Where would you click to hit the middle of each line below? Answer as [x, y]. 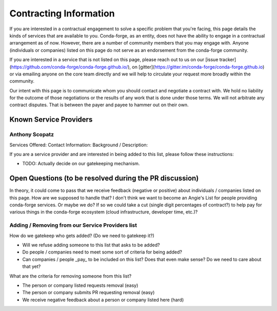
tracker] [228, 60]
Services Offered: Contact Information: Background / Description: [79, 145]
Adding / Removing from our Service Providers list [73, 225]
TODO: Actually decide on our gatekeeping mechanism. [81, 164]
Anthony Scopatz [32, 134]
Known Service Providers [51, 120]
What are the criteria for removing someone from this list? [71, 276]
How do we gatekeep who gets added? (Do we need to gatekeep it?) [82, 236]
